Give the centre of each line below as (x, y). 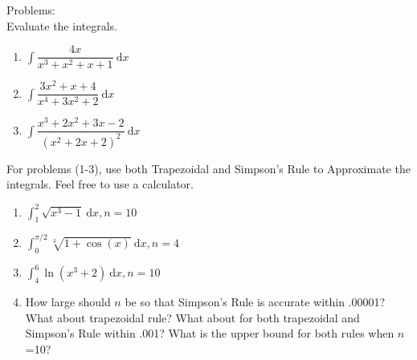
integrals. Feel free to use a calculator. (100, 184)
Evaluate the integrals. (62, 25)
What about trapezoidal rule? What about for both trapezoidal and (192, 317)
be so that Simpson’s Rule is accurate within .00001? (255, 301)
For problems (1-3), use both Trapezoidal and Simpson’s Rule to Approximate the (208, 168)
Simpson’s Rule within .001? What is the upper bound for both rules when (210, 333)
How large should (68, 301)
